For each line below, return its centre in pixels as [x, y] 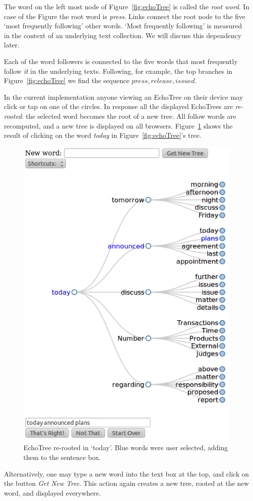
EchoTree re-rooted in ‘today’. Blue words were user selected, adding [126, 447]
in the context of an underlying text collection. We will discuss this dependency [123, 35]
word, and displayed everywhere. [52, 492]
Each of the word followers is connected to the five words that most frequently [121, 61]
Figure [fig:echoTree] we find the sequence [67, 80]
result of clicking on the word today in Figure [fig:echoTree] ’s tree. [103, 135]
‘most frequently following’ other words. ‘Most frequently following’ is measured [123, 26]
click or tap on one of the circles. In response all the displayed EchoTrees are [118, 106]
